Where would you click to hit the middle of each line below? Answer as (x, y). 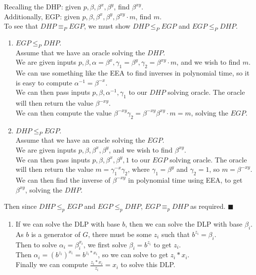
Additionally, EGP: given (42, 16)
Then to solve (36, 244)
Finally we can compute (52, 264)
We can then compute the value (64, 112)
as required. (208, 206)
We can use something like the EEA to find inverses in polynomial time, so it (132, 73)
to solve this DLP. (148, 264)
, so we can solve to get (133, 255)
